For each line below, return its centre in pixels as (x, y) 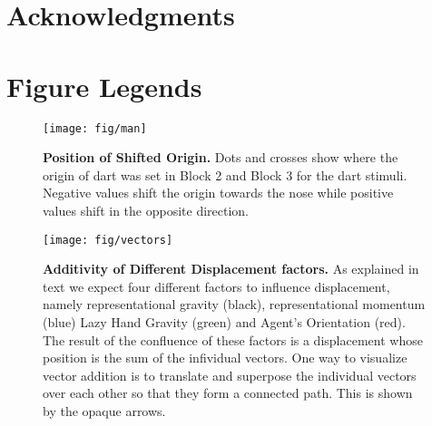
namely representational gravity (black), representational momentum (234, 304)
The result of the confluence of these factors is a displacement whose (233, 339)
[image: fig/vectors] (108, 240)
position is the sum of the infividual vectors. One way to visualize (225, 358)
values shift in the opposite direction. (146, 210)
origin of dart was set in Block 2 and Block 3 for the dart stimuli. (225, 174)
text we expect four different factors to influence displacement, (216, 286)
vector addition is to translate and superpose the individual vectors (230, 375)
